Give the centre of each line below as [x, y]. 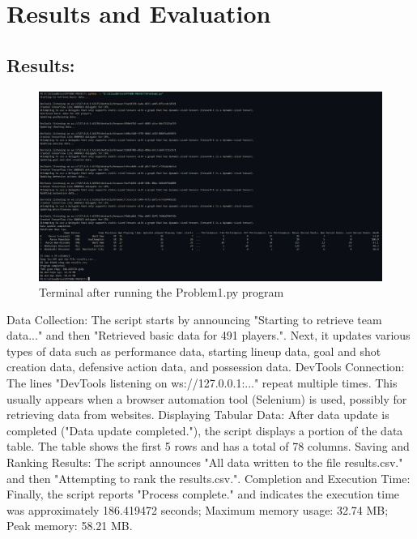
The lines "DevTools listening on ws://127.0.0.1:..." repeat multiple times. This [202, 383]
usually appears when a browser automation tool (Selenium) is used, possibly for [207, 398]
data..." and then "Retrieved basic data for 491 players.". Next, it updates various [208, 335]
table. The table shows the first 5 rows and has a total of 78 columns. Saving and [208, 446]
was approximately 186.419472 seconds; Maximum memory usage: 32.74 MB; [198, 509]
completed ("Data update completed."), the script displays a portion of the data [205, 430]
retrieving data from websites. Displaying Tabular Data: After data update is [198, 415]
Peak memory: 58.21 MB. [70, 526]
